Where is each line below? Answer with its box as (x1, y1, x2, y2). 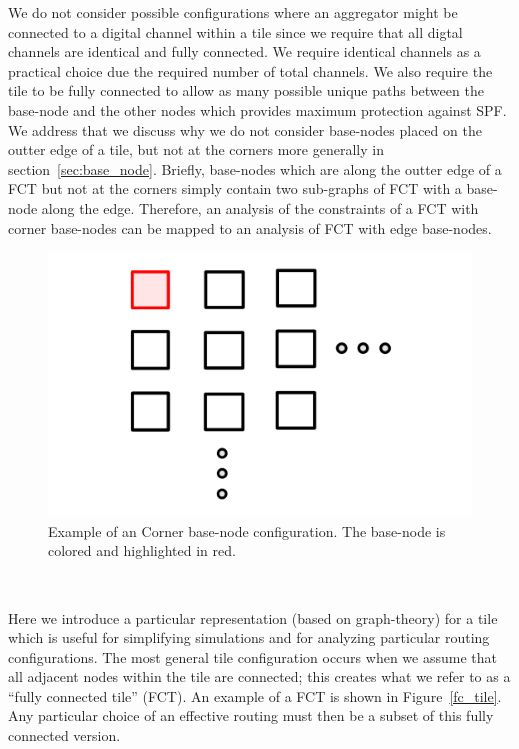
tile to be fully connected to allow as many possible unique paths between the (8, 80, 484, 101)
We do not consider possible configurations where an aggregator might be (8, 2, 458, 22)
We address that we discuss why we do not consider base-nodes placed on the (8, 119, 482, 140)
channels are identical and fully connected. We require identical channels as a (8, 41, 481, 62)
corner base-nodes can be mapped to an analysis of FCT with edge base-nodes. (8, 217, 492, 238)
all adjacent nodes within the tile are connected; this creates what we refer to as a (8, 666, 511, 687)
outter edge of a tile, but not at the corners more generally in (8, 139, 384, 160)
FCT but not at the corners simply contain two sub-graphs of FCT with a (8, 178, 462, 199)
